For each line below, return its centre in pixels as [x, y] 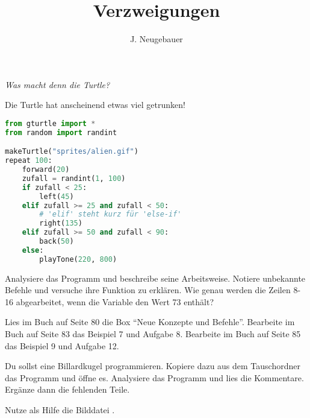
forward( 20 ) [46, 170]
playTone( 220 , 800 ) [78, 259]
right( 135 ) [61, 223]
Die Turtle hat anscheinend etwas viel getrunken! [95, 105]
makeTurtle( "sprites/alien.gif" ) [72, 152]
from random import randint [61, 132]
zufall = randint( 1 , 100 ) [74, 178]
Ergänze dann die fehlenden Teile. [67, 389]
